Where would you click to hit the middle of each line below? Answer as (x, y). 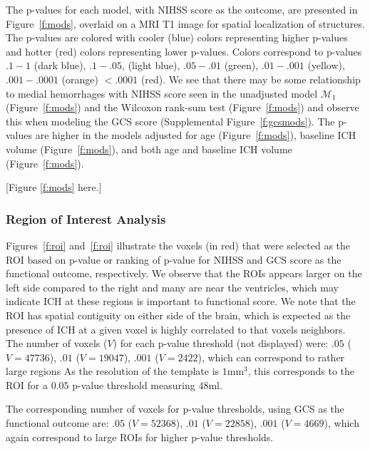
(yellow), (326, 65)
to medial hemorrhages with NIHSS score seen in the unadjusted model (162, 93)
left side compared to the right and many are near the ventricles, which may (172, 287)
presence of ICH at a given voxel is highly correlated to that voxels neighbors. (176, 329)
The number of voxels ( (57, 343)
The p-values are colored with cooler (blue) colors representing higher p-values (177, 37)
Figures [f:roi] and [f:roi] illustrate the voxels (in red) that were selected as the (178, 245)
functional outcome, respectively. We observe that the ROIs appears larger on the (184, 273)
